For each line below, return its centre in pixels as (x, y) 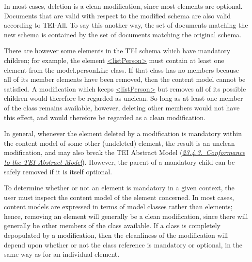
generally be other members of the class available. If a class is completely (112, 225)
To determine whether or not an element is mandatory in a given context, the (119, 188)
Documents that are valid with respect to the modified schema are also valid (118, 15)
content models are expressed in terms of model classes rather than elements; (118, 207)
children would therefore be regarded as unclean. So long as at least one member (124, 98)
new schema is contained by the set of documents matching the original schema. (123, 34)
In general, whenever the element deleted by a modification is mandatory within (123, 133)
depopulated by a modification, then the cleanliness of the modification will (116, 235)
